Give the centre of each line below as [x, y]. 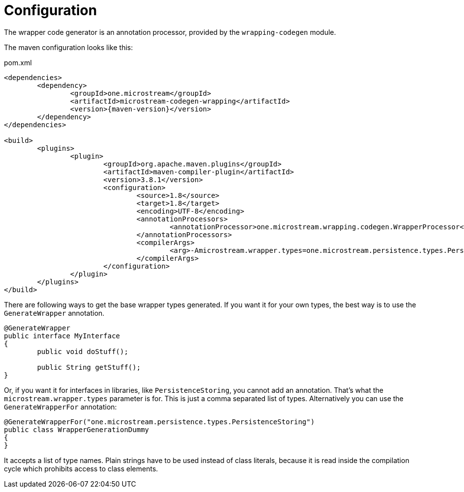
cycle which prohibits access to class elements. [81, 468]
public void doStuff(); [83, 351]
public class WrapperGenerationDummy [77, 429]
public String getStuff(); [89, 367]
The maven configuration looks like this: [69, 47]
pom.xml [18, 62]
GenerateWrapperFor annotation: [60, 407]
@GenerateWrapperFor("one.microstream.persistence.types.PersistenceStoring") [159, 422]
